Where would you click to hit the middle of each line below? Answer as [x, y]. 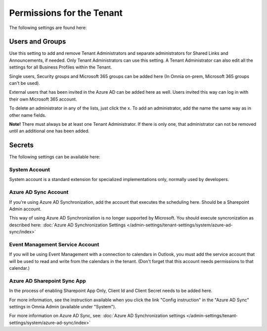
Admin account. [25, 209]
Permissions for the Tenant [66, 13]
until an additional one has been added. [49, 131]
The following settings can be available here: [55, 157]
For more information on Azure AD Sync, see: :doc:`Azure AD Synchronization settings [97, 316]
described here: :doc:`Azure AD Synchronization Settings [67, 225]
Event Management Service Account [54, 244]
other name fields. [28, 115]
